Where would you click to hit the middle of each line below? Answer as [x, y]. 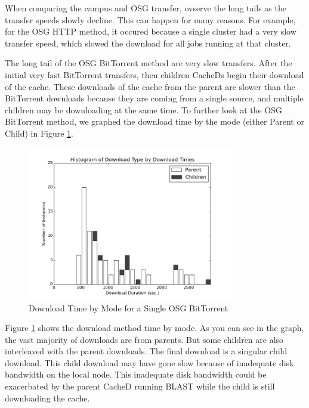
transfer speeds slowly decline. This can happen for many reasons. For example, [150, 19]
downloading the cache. [47, 398]
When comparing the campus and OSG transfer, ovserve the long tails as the [146, 8]
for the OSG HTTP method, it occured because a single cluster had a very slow [151, 31]
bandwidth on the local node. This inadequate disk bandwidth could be [136, 374]
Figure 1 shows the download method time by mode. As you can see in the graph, [154, 328]
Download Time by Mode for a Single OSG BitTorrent [129, 307]
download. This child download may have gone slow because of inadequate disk [149, 362]
